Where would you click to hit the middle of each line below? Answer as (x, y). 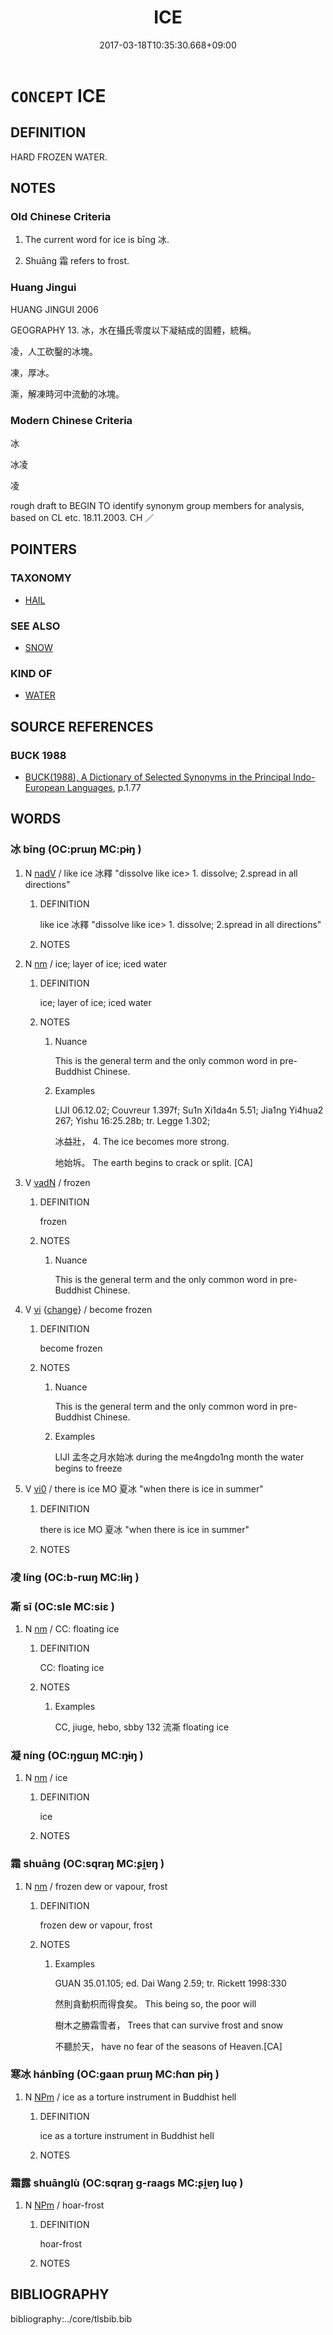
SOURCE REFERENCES (82, 726)
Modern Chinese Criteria (71, 420)
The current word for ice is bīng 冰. (97, 240)
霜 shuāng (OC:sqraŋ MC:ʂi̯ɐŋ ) (87, 1864)
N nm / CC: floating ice (72, 1628)
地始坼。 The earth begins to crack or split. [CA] (153, 1162)
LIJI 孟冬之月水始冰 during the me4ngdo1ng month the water (179, 1457)
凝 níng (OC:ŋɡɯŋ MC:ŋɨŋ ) (77, 1755)
